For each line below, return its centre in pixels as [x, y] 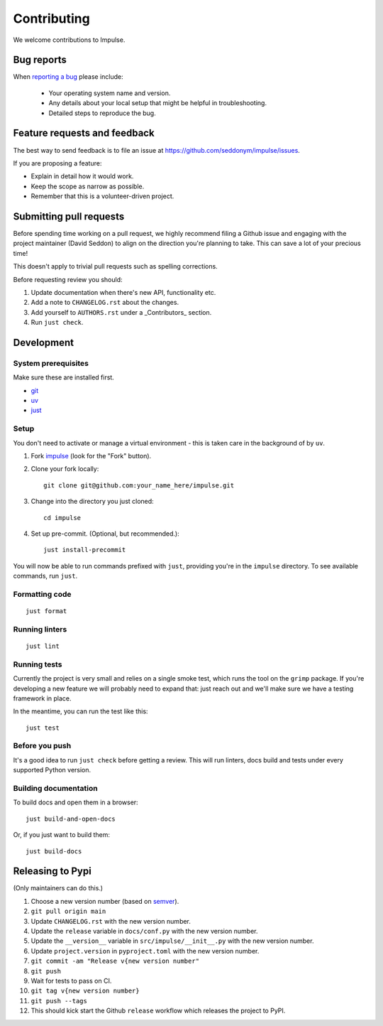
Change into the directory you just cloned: [92, 502]
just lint [43, 646]
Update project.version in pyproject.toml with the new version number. [145, 951]
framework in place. [42, 698]
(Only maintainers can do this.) [58, 888]
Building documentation [56, 789]
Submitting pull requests [69, 216]
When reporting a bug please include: [68, 77]
